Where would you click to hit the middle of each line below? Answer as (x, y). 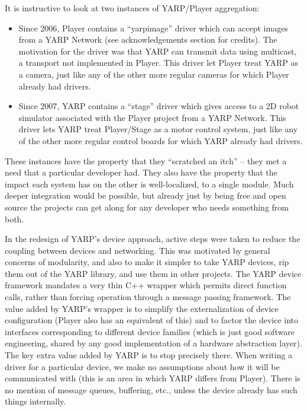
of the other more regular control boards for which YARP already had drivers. (161, 140)
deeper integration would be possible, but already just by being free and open (146, 195)
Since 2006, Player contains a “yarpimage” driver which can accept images (153, 28)
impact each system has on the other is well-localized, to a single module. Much (149, 184)
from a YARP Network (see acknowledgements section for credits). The (148, 39)
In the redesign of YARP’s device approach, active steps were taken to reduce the (153, 239)
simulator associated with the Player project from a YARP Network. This (152, 117)
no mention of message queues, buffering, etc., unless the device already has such (151, 389)
